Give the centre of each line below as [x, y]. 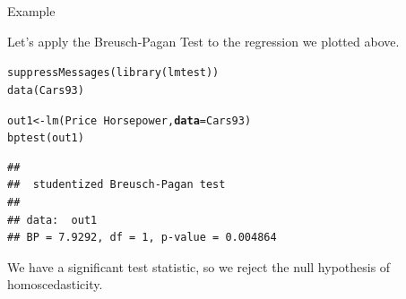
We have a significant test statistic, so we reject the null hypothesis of [199, 266]
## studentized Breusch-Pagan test [117, 185]
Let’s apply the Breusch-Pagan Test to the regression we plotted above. [203, 41]
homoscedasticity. [55, 284]
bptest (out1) [46, 138]
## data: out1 [52, 220]
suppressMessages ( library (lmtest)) [113, 73]
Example [31, 11]
